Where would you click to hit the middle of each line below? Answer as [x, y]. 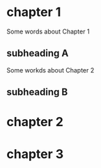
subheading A [38, 53]
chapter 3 [35, 154]
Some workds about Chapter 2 [50, 70]
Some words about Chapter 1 [48, 31]
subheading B [37, 92]
